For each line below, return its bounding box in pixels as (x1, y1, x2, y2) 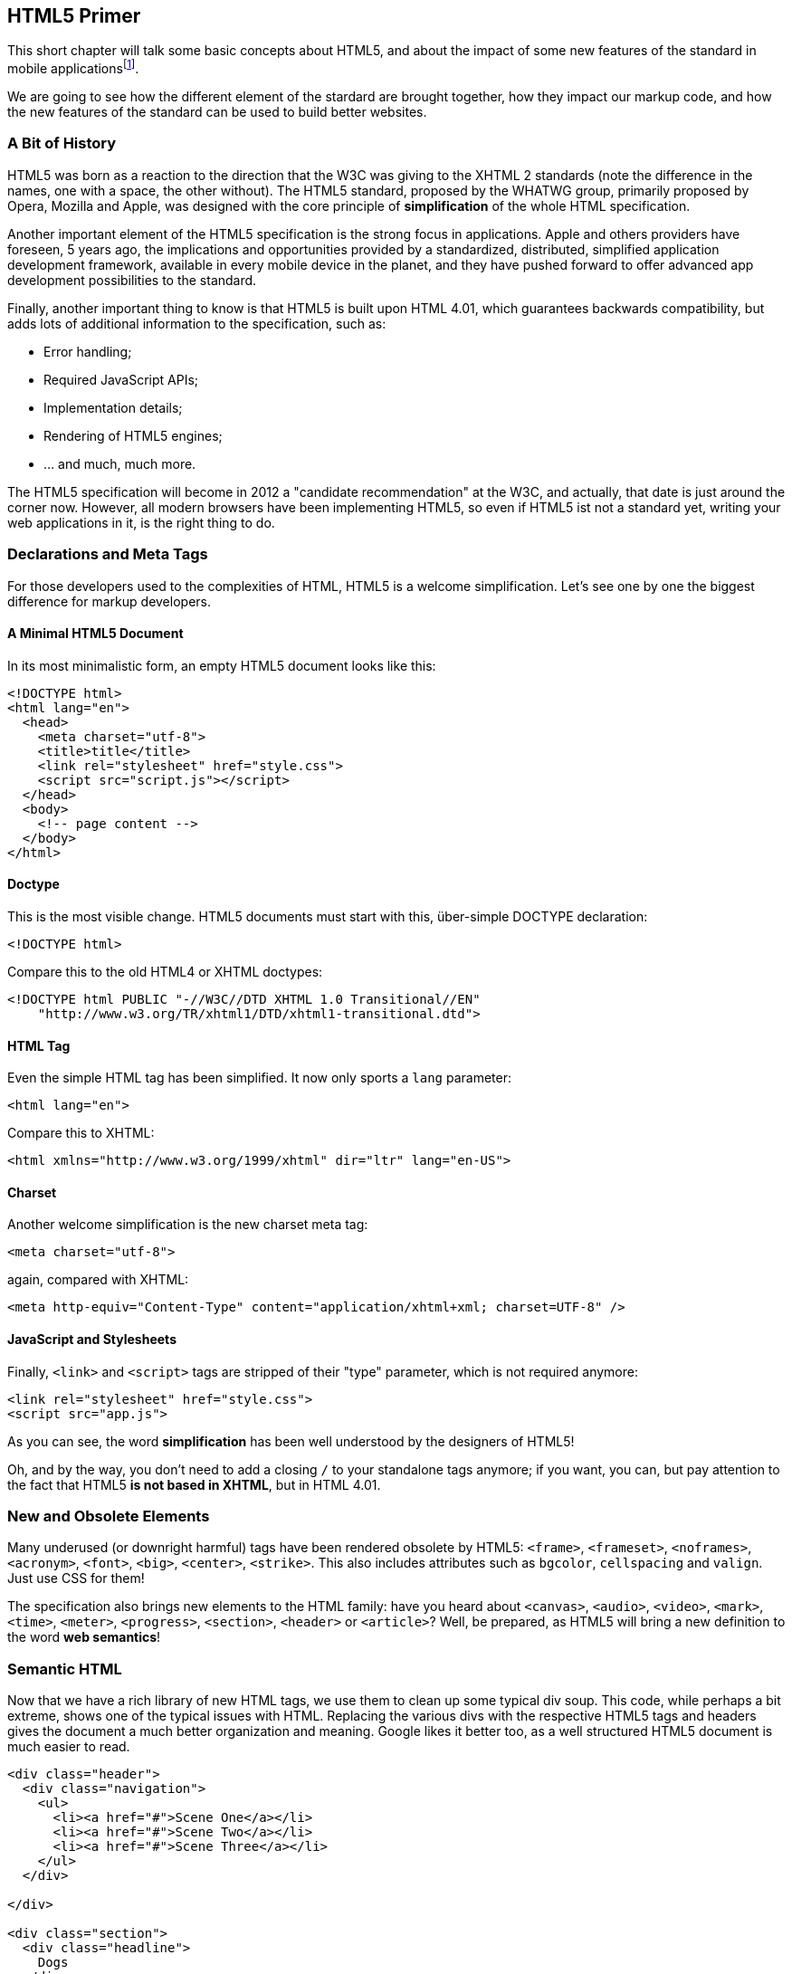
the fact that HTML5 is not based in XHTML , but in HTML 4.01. (7, 1476, 381, 1492)
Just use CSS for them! (7, 1570, 145, 1587)
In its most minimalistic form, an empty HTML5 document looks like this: (7, 657, 436, 673)
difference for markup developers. (7, 593, 211, 609)
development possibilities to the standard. (7, 272, 257, 288)
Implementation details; (43, 399, 183, 415)
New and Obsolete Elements (7, 1507, 210, 1526)
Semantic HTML (7, 1659, 122, 1678)
